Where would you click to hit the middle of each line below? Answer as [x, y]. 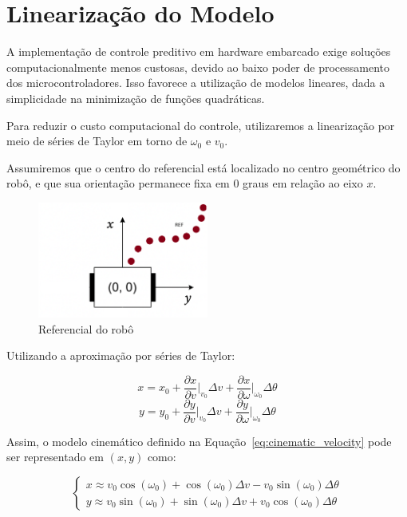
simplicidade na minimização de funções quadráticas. [136, 98]
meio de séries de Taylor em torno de [97, 141]
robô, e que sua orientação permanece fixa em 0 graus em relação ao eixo [185, 183]
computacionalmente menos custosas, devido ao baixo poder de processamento [198, 67]
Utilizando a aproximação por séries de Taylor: [121, 355]
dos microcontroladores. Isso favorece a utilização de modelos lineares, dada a [196, 83]
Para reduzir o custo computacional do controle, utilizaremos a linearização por [201, 125]
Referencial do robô [86, 328]
